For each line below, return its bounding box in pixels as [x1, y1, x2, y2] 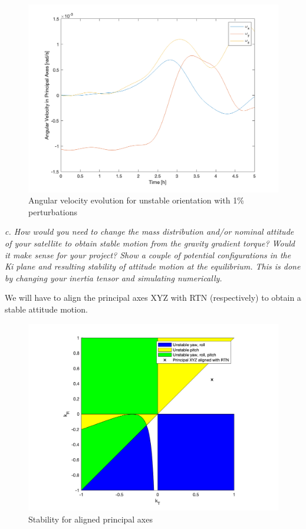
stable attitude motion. [5, 303, 88, 315]
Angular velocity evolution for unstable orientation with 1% [28, 194, 244, 206]
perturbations [28, 205, 78, 218]
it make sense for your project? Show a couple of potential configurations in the [5, 248, 291, 261]
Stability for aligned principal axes [28, 512, 153, 525]
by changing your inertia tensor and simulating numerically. [5, 271, 222, 284]
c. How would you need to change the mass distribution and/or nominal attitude [5, 225, 294, 238]
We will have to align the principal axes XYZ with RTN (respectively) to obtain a [5, 291, 301, 304]
